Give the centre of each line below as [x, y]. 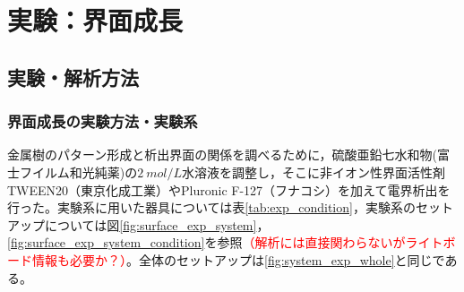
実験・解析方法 [73, 77]
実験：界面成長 [95, 20]
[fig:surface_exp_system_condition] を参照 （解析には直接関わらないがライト [225, 242]
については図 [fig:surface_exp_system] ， [157, 224]
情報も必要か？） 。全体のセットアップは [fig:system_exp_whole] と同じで [238, 259]
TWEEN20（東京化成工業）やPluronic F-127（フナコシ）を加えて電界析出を [229, 189]
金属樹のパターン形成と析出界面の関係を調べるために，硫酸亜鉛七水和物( [223, 155]
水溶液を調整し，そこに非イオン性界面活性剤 [314, 172]
